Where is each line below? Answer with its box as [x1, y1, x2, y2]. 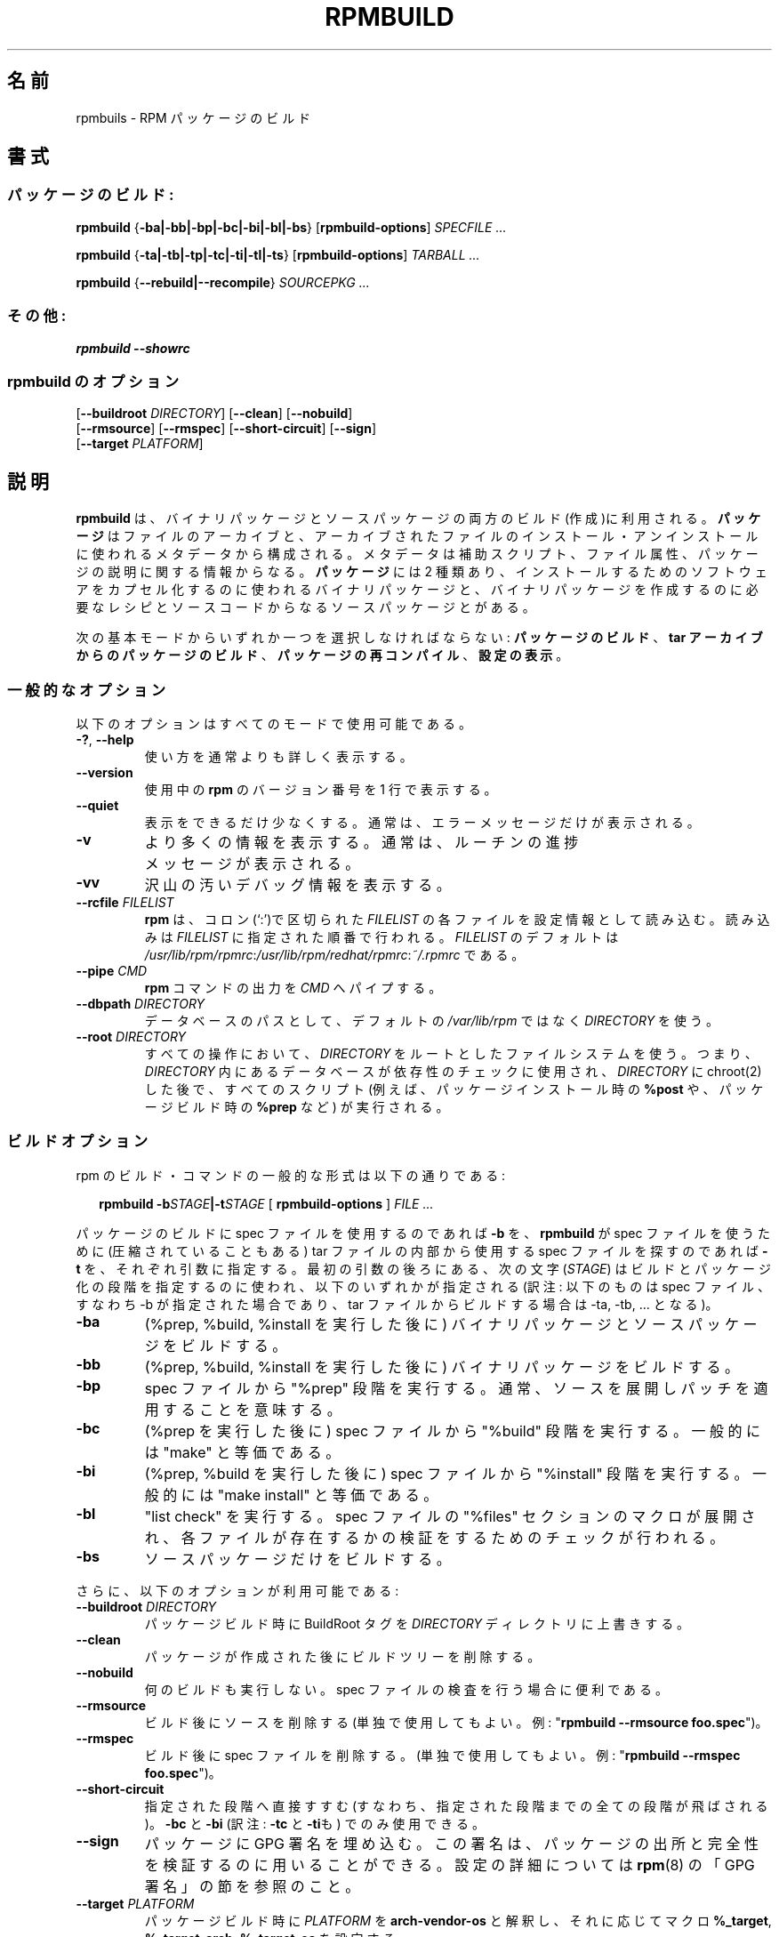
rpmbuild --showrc [76, 340, 190, 356]
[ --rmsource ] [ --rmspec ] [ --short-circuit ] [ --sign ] [76, 421, 376, 437]
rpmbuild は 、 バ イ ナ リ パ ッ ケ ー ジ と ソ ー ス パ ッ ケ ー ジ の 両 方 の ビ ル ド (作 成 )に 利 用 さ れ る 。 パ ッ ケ [76, 510, 761, 526]
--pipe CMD [76, 962, 148, 978]
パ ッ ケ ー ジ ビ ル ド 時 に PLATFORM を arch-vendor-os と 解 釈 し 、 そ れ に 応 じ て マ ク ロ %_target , [144, 1912, 772, 1928]
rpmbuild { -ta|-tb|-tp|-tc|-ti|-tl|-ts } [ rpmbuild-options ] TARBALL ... [76, 246, 480, 262]
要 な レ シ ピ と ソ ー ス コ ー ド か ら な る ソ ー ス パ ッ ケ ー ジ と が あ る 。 [76, 599, 535, 615]
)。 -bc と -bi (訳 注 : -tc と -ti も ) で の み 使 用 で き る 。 [144, 1815, 486, 1831]
